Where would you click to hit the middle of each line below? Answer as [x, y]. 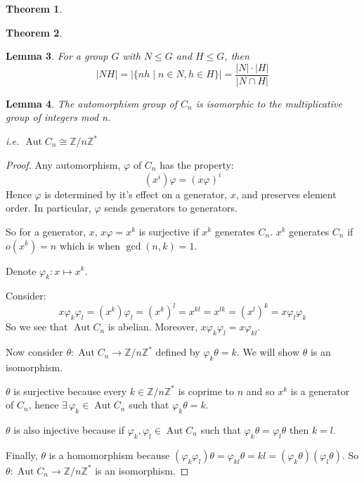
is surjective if [169, 231]
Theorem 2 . [34, 32]
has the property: [197, 164]
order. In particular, [48, 208]
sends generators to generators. [171, 208]
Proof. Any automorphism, [63, 164]
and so [260, 391]
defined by [178, 352]
